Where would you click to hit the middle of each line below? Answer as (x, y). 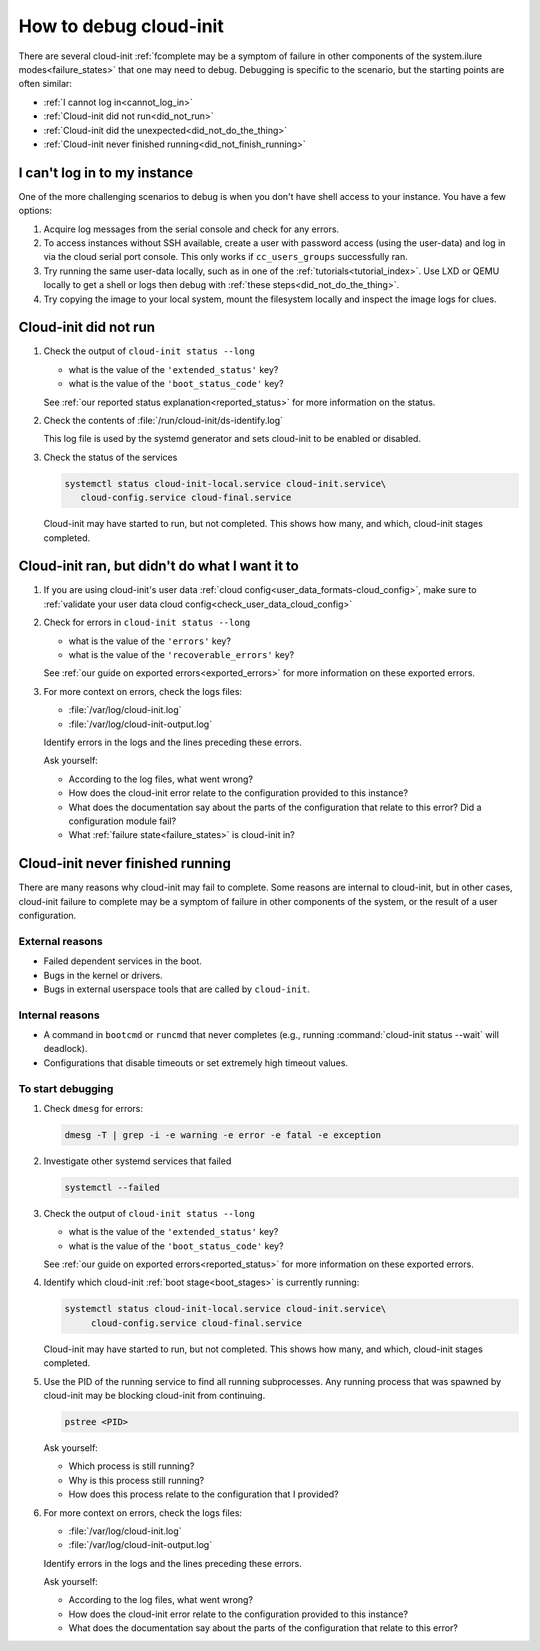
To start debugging (66, 1088)
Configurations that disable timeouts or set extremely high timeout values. (196, 1062)
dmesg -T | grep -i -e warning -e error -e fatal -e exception (223, 1134)
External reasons (61, 941)
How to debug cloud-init (121, 26)
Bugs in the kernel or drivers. (103, 975)
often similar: (45, 84)
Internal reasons (59, 1015)
